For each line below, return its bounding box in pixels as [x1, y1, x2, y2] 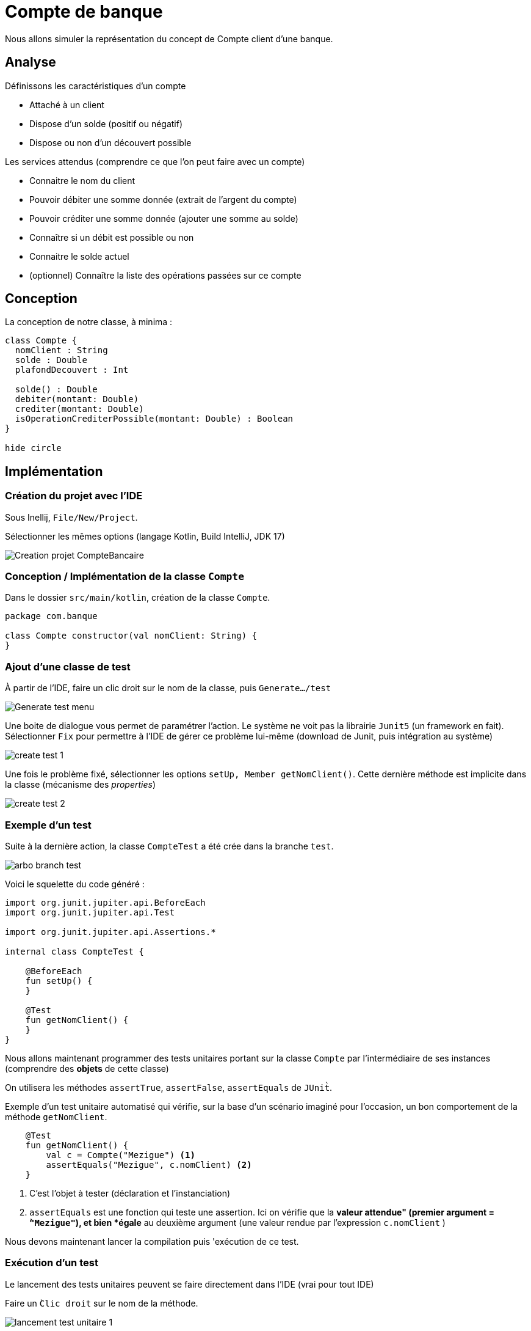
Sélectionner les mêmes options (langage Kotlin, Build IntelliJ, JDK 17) [5, 530, 285, 541]
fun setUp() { [25, 975, 93, 986]
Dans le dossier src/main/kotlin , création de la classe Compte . [5, 592, 270, 603]
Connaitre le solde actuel [29, 251, 129, 262]
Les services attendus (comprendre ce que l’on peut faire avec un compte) [5, 156, 305, 167]
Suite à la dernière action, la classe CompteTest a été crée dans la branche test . [5, 840, 334, 851]
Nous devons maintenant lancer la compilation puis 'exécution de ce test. [5, 1236, 299, 1247]
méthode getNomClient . [5, 1111, 107, 1122]
